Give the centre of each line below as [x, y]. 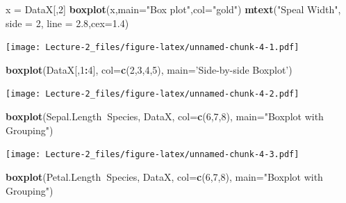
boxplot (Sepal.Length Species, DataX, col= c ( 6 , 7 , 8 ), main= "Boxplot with [165, 116]
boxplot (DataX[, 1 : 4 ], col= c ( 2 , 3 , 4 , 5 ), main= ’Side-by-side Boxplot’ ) [149, 69]
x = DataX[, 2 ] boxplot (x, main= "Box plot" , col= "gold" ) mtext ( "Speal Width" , [173, 9]
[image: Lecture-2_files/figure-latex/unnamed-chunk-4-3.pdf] [153, 155]
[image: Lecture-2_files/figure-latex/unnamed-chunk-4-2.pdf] [153, 94]
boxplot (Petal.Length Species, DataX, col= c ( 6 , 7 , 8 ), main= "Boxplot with [164, 176]
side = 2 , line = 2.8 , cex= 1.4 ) [67, 23]
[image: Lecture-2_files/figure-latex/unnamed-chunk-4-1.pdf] [153, 48]
